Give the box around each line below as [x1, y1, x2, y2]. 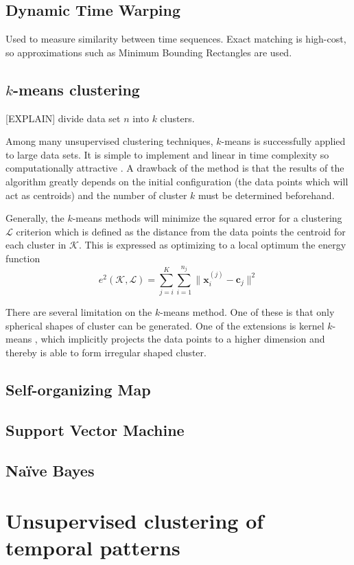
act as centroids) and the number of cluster [5, 187, 187, 202]
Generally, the [5, 211, 64, 225]
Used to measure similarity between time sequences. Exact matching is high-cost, [5, 32, 346, 46]
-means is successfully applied [221, 134, 346, 148]
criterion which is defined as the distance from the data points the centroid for [16, 224, 346, 238]
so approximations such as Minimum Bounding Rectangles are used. [5, 45, 292, 59]
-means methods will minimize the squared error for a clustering [72, 211, 342, 225]
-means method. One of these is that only [160, 305, 335, 319]
